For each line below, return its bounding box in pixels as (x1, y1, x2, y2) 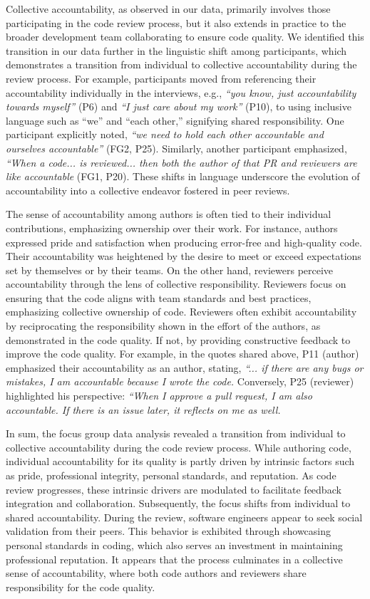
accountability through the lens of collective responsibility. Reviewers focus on (6, 276, 346, 291)
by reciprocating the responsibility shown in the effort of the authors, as (6, 318, 321, 333)
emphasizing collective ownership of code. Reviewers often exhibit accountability (6, 304, 357, 319)
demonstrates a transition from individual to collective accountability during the (6, 57, 357, 72)
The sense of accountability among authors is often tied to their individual (6, 207, 332, 222)
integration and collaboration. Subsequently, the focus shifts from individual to (6, 496, 351, 511)
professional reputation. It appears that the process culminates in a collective (6, 551, 343, 566)
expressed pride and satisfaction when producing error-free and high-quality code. (6, 234, 362, 249)
